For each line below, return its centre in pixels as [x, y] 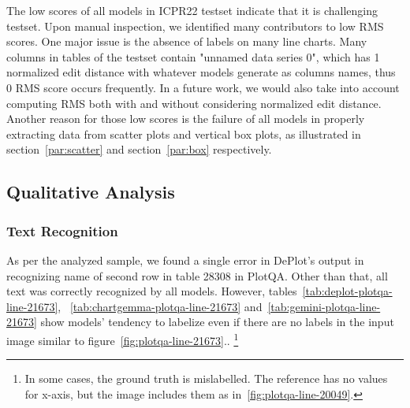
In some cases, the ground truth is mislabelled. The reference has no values [206, 378]
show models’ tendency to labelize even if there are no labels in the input [217, 322]
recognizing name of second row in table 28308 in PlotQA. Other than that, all [197, 275]
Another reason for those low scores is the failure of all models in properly [186, 119]
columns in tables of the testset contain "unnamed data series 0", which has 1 [193, 56]
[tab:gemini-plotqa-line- [324, 306]
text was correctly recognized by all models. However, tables [152, 291]
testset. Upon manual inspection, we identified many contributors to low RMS [195, 26]
